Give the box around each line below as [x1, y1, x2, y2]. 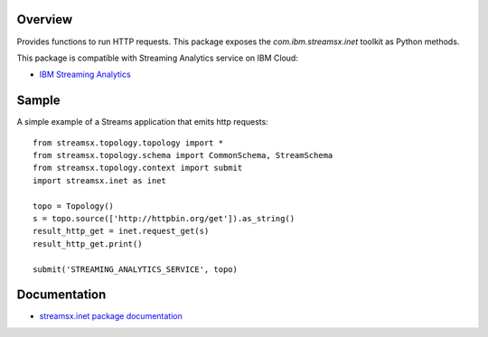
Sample [16, 93, 61, 108]
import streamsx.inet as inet [33, 175, 167, 185]
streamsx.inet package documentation [39, 311, 183, 322]
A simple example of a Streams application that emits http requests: [16, 117, 268, 127]
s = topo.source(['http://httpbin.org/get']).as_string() [33, 213, 296, 223]
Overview [16, 12, 73, 27]
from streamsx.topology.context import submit [33, 163, 243, 173]
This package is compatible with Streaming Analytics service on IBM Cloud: [16, 52, 298, 63]
